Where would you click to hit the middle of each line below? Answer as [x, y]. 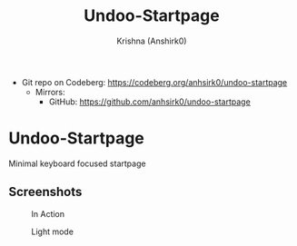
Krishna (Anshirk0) [152, 41]
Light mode [53, 231]
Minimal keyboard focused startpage [77, 163]
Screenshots [45, 192]
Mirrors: [50, 92]
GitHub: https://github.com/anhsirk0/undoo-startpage [149, 102]
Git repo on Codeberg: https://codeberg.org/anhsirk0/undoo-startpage [154, 82]
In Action [48, 213]
